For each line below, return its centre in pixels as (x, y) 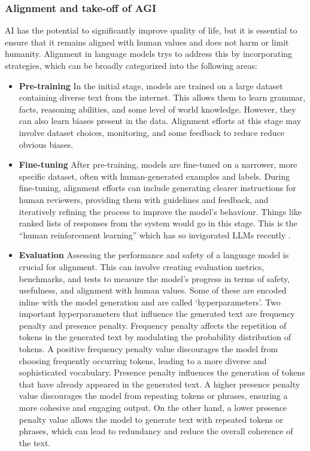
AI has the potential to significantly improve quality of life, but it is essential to (151, 30)
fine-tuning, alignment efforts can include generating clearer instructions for (157, 188)
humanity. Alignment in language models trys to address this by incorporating (149, 54)
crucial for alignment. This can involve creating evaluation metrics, (142, 266)
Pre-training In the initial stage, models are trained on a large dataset (151, 85)
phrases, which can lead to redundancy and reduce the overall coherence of (156, 431)
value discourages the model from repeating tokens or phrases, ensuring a (153, 396)
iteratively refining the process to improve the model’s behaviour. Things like (160, 211)
